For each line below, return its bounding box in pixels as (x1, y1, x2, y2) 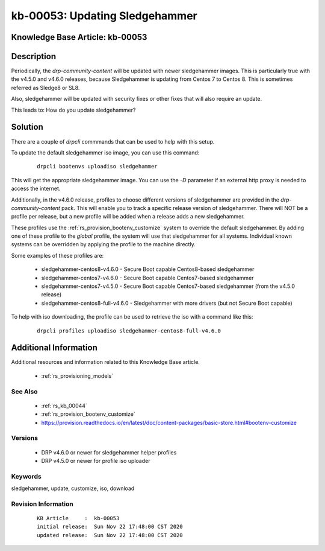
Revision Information (11, 500, 73, 508)
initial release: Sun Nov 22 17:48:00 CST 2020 (37, 523, 183, 530)
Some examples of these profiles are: (11, 252, 104, 259)
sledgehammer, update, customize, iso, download (11, 485, 135, 492)
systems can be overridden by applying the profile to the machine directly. (11, 241, 196, 248)
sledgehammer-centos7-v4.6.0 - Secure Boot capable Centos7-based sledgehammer (41, 274, 254, 281)
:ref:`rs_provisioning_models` (41, 372, 114, 380)
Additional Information (11, 343, 97, 353)
